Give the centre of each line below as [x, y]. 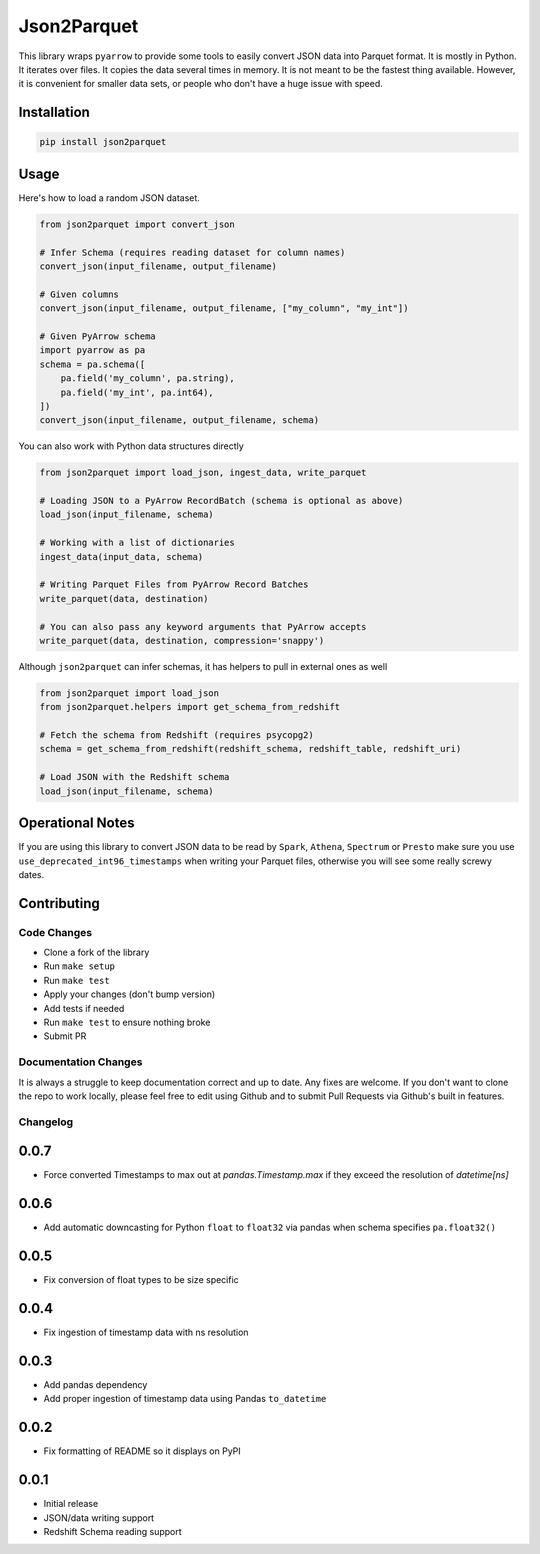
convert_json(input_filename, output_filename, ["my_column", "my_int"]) [224, 308]
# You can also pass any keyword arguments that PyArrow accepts [203, 626]
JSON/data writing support [99, 1517]
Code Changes [55, 932]
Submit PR [65, 1036]
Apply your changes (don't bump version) [129, 994]
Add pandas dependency [95, 1385]
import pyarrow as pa [92, 350]
